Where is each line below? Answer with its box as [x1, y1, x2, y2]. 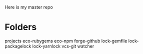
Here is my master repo [4, 4, 53, 10]
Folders [4, 22, 37, 33]
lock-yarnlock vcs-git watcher [32, 43, 94, 49]
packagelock [4, 43, 31, 49]
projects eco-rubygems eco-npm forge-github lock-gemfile [4, 38, 127, 44]
